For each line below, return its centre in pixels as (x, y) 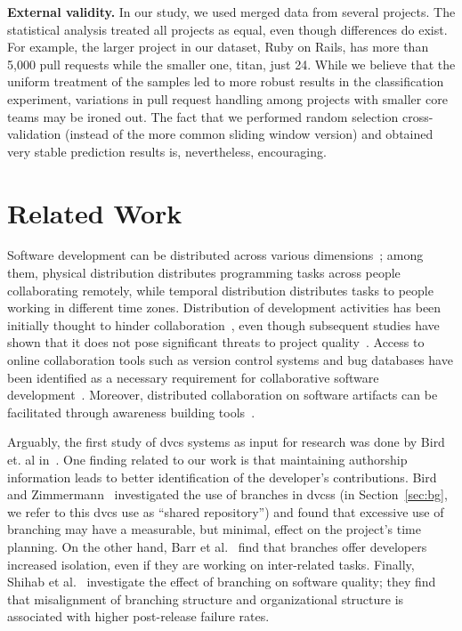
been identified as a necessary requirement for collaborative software (193, 377)
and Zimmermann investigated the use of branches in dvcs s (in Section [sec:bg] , (227, 494)
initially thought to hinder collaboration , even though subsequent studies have (223, 324)
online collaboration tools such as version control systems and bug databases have (230, 360)
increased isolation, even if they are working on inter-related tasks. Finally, (211, 564)
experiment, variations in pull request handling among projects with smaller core (227, 98)
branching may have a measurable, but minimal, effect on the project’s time (214, 529)
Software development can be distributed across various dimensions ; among (215, 255)
